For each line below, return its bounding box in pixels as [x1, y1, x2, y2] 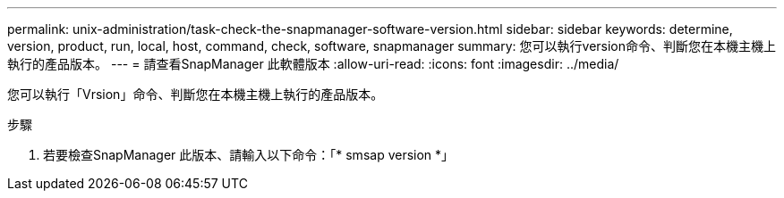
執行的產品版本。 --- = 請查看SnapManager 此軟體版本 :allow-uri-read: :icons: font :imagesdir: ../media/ [7, 56, 619, 71]
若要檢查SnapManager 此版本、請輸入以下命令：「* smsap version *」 [43, 147, 455, 162]
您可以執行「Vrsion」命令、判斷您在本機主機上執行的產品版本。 [7, 87, 384, 102]
